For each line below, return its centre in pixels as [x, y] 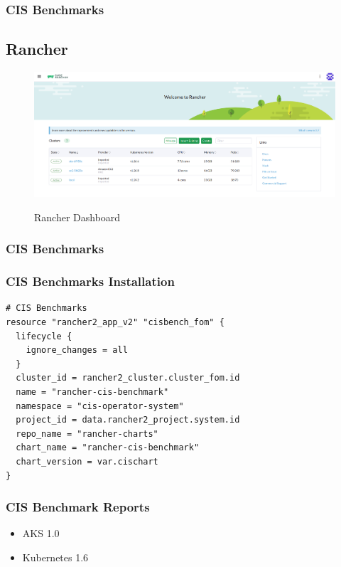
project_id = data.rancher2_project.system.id [128, 420]
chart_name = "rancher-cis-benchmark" [108, 448]
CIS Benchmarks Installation [90, 281]
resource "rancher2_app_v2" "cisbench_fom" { [115, 323]
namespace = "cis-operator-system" [100, 406]
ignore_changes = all [77, 350]
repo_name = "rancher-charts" [87, 434]
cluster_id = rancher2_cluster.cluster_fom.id [128, 378]
